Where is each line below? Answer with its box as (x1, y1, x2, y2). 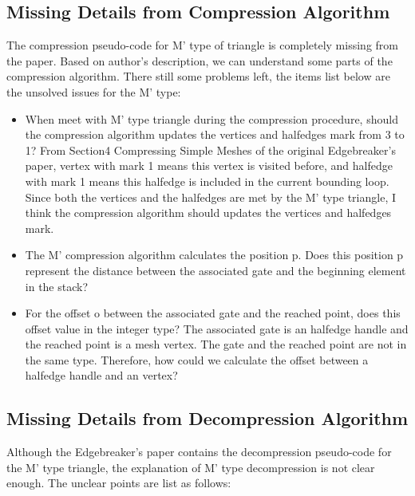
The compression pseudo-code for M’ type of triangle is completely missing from (6, 37, 398, 53)
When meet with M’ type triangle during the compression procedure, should (25, 110, 398, 127)
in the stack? (25, 278, 89, 294)
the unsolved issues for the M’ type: (6, 83, 181, 100)
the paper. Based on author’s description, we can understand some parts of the (6, 52, 393, 69)
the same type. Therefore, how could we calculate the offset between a (25, 351, 369, 368)
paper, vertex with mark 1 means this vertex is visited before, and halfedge (25, 157, 393, 174)
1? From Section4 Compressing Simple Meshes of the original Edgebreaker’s (25, 141, 396, 158)
